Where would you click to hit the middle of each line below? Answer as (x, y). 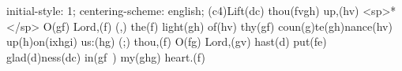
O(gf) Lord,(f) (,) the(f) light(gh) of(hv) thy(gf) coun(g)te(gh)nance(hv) (218, 26)
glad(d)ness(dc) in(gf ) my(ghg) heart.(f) (106, 56)
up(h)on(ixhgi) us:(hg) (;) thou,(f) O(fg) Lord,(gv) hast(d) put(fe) (167, 41)
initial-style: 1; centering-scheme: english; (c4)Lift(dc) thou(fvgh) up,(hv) (183, 10)
